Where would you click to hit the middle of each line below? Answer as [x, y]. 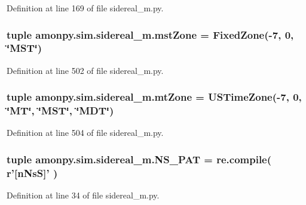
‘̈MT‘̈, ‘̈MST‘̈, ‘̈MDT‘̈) [60, 111]
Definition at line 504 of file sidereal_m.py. [85, 133]
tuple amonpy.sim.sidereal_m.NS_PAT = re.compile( [139, 159]
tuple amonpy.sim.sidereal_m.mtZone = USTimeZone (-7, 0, [154, 97]
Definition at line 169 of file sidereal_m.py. [85, 8]
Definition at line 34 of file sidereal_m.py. [83, 195]
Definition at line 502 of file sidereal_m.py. [85, 70]
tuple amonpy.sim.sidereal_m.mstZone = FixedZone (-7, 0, [150, 34]
